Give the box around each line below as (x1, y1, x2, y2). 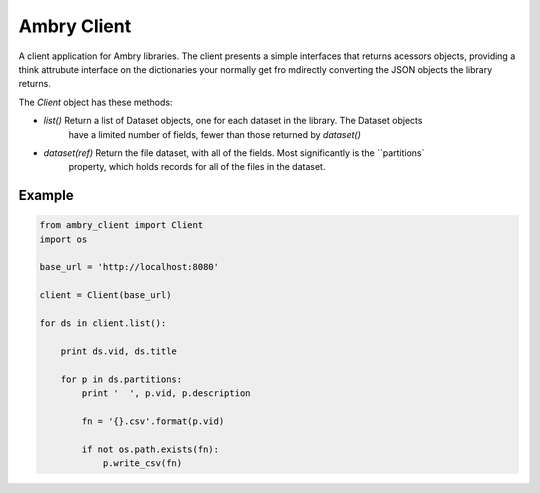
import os (39, 233, 88, 245)
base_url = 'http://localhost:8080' (39, 261, 220, 273)
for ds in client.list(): (39, 318, 167, 329)
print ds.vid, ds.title (60, 345, 177, 357)
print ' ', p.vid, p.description (81, 387, 251, 399)
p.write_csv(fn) (102, 457, 183, 469)
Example (18, 187, 74, 204)
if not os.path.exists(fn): (81, 443, 220, 455)
